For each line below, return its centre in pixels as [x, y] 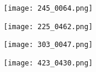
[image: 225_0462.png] [48, 26]
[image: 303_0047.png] [48, 45]
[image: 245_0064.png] [48, 8]
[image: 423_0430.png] [48, 63]
